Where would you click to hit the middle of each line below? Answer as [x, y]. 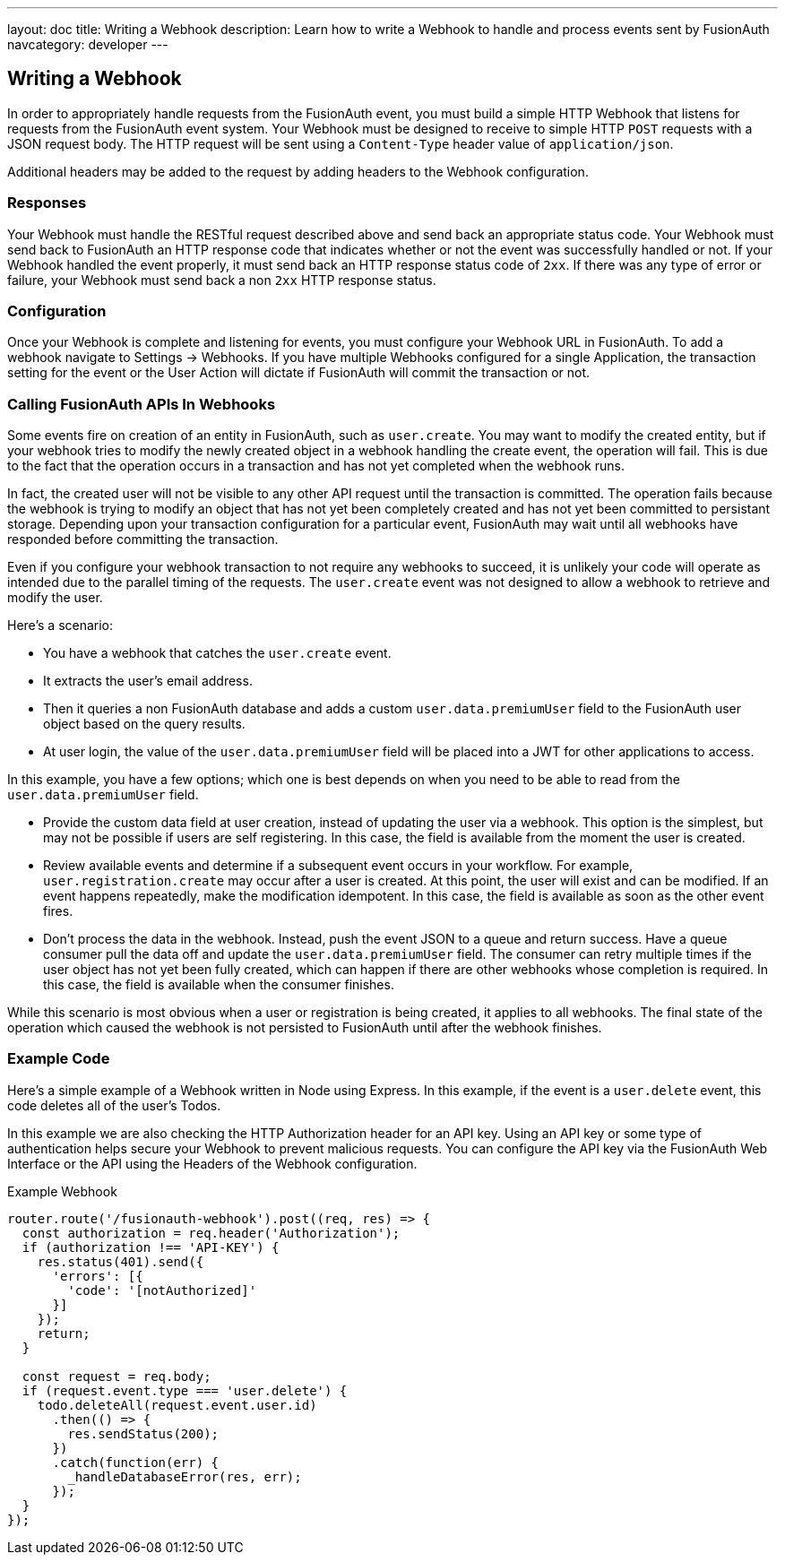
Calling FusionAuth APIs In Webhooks [142, 404]
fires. [58, 911]
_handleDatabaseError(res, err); [185, 1476]
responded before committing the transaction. [143, 539]
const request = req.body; [116, 1376]
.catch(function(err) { [136, 1462]
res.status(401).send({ [121, 1261]
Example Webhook [62, 1191]
